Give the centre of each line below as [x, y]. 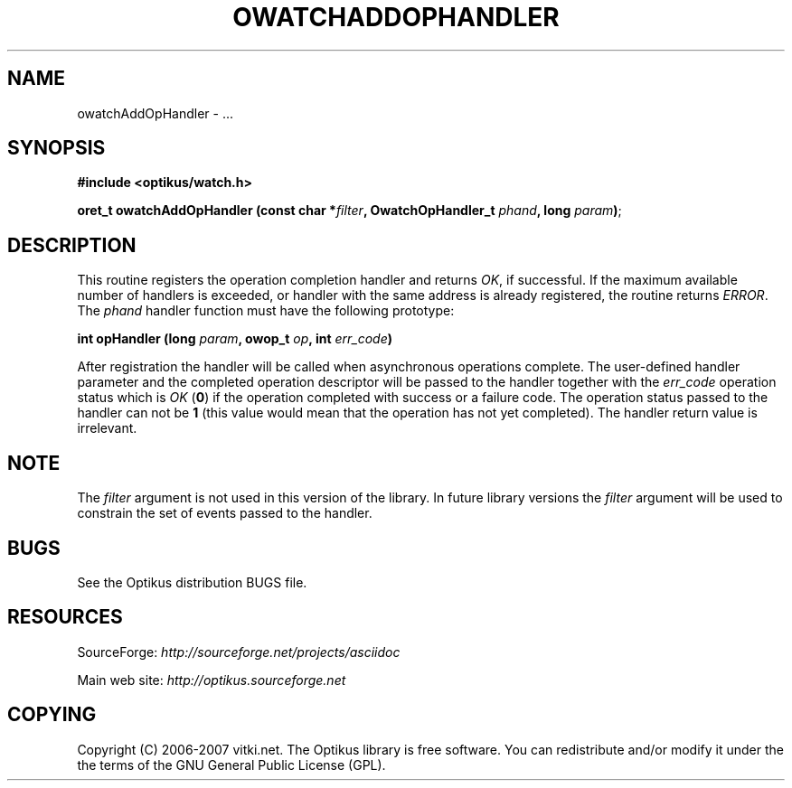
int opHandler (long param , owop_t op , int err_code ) [235, 339]
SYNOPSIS [57, 148]
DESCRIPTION [72, 245]
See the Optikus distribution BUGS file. [192, 582]
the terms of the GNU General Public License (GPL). [231, 765]
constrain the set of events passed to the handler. [225, 513]
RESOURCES [65, 617]
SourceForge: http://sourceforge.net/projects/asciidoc [239, 652]
